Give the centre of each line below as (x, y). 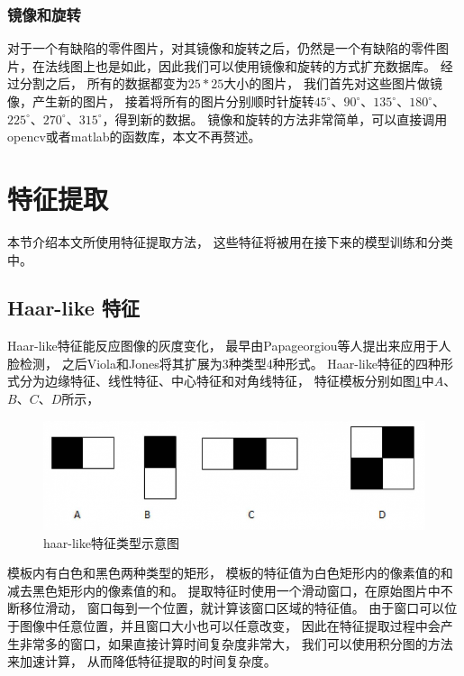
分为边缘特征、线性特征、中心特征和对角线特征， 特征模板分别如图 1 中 (227, 381)
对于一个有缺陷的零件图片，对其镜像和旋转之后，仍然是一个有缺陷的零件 (222, 48)
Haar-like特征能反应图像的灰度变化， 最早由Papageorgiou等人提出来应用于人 (229, 346)
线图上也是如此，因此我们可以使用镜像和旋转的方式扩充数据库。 (246, 65)
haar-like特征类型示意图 (111, 542)
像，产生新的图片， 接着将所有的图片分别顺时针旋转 (161, 101)
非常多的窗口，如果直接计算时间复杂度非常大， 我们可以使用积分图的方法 (236, 643)
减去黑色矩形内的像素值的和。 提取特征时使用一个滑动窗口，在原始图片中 (224, 590)
